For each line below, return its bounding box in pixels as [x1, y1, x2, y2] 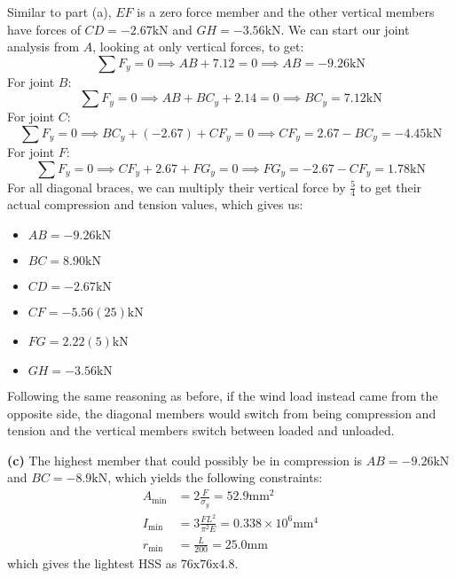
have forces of [7, 20, 81, 38]
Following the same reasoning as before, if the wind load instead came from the [7, 386, 438, 404]
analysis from [7, 37, 80, 56]
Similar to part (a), [7, 3, 112, 20]
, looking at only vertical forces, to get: [92, 37, 304, 56]
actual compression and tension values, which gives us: [7, 195, 303, 214]
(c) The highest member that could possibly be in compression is [7, 450, 363, 469]
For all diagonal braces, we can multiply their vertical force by [7, 177, 346, 196]
